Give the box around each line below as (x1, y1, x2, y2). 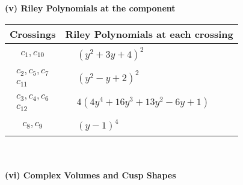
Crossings (10, 26, 56, 41)
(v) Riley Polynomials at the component (5, 2, 176, 14)
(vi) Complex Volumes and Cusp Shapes (5, 168, 176, 181)
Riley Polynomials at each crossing (65, 26, 233, 41)
